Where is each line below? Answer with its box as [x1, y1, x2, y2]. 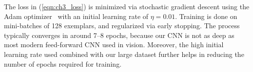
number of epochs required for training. [4, 58, 122, 69]
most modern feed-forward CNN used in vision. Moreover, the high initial [4, 39, 224, 50]
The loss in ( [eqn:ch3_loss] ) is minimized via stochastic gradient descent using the [4, 1, 250, 11]
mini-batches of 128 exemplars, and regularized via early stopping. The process [4, 20, 240, 31]
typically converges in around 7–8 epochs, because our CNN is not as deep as [4, 30, 234, 40]
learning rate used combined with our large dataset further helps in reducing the [4, 49, 244, 59]
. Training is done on [175, 11, 237, 21]
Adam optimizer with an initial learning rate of [4, 11, 149, 21]
